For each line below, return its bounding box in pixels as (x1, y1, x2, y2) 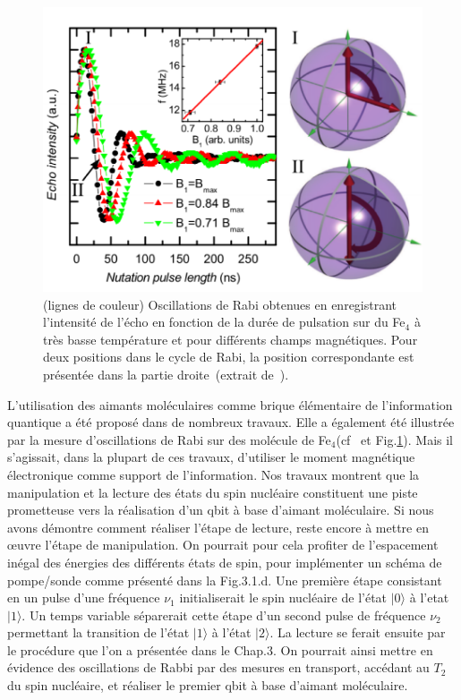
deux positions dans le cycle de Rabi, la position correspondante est (43, 347, 414, 366)
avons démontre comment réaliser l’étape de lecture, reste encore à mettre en (7, 517, 429, 536)
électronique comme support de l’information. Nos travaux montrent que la (7, 465, 420, 483)
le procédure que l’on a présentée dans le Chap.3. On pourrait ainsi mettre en (7, 640, 433, 659)
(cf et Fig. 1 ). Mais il (336, 430, 454, 448)
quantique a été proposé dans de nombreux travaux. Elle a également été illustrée (7, 413, 455, 431)
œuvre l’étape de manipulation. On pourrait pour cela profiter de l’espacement (7, 535, 439, 554)
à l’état (211, 623, 252, 642)
